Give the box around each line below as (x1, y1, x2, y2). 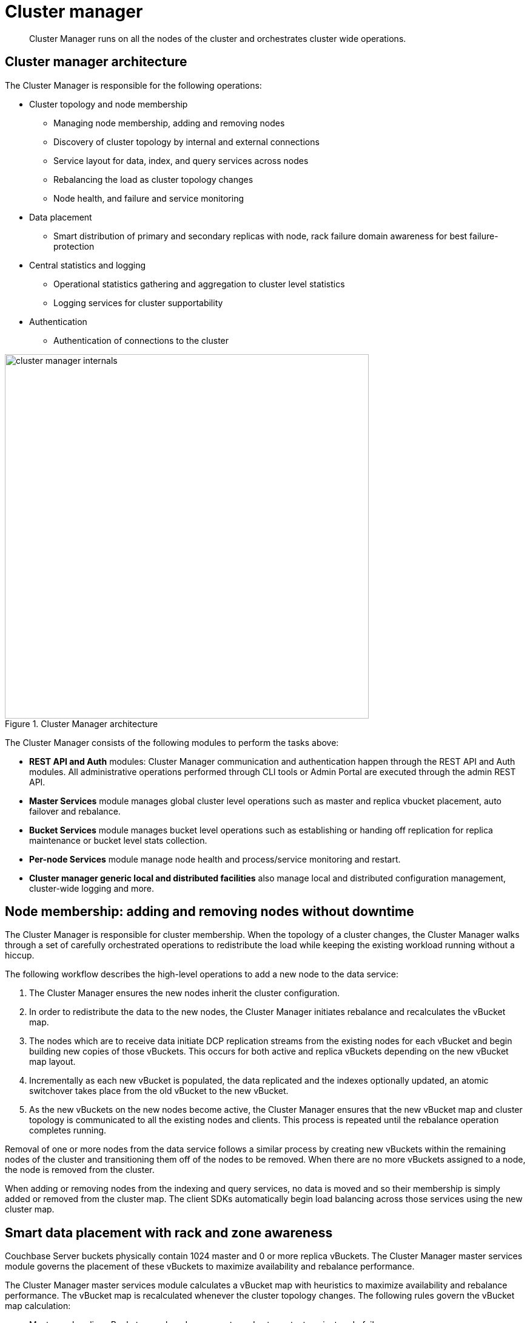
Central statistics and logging (29, 259, 146, 270)
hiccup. (5, 950, 35, 961)
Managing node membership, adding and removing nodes (53, 117, 285, 128)
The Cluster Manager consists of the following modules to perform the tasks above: (5, 737, 339, 748)
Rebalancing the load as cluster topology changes (53, 174, 253, 185)
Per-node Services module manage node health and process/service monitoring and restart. (29, 853, 401, 864)
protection (53, 241, 95, 251)
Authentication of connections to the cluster (53, 335, 229, 346)
